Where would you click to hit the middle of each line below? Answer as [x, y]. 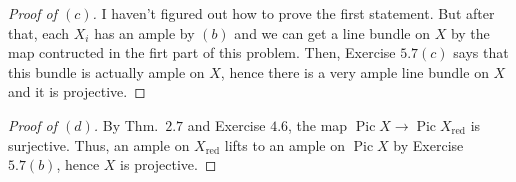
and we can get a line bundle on [332, 32]
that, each [39, 32]
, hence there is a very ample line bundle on [354, 71]
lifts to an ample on [285, 144]
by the [470, 32]
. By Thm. [126, 124]
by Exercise [428, 144]
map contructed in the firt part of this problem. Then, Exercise [202, 52]
